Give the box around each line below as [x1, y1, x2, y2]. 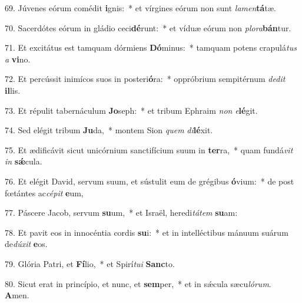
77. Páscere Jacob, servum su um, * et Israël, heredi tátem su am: [5, 206, 238, 219]
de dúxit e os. [5, 238, 48, 250]
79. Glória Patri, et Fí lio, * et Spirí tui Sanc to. [5, 257, 175, 269]
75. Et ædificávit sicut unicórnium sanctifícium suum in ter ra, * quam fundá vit [5, 143, 293, 156]
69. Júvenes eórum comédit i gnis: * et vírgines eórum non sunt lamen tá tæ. [5, 2, 276, 14]
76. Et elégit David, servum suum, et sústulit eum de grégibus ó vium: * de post [5, 174, 294, 187]
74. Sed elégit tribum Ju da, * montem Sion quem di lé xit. [5, 124, 213, 136]
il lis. [5, 84, 21, 96]
